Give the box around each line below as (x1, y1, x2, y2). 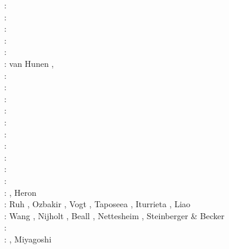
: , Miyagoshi (4, 232, 52, 245)
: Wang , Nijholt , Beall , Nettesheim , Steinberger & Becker (4, 209, 225, 222)
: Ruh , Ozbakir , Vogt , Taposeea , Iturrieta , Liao (4, 198, 191, 210)
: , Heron (4, 186, 37, 198)
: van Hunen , (4, 57, 54, 69)
